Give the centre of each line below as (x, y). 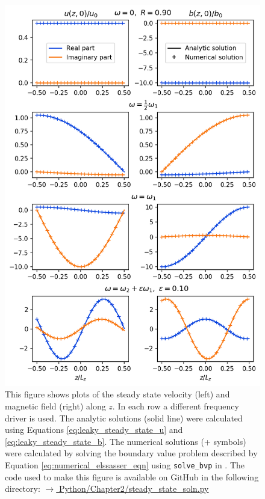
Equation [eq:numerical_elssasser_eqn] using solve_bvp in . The (125, 464)
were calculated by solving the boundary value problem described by (131, 453)
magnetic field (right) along (55, 406)
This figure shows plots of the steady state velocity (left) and (117, 394)
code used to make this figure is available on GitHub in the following (132, 476)
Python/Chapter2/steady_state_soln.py (134, 488)
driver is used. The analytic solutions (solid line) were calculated (124, 418)
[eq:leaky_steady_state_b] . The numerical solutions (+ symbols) (126, 441)
